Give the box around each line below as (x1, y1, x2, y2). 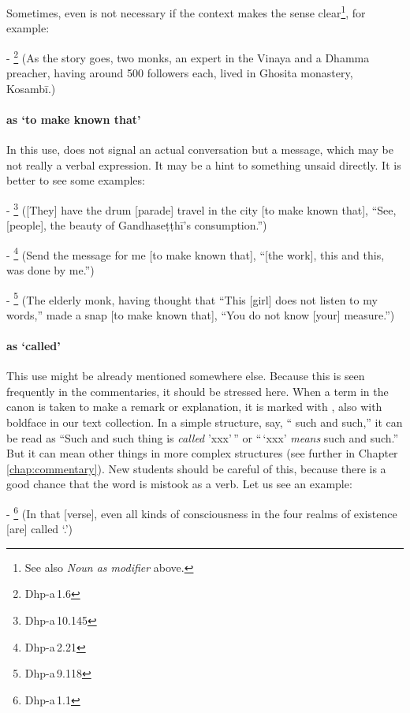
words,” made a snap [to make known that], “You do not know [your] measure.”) (6, 306, 395, 323)
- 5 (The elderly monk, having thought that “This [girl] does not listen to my (6, 289, 378, 308)
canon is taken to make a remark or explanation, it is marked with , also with (6, 398, 382, 415)
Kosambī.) (6, 80, 56, 96)
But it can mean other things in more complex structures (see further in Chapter (6, 445, 398, 461)
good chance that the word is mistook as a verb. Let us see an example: (6, 476, 352, 492)
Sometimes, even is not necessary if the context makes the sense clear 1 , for (6, 2, 366, 21)
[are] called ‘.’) (6, 521, 73, 537)
